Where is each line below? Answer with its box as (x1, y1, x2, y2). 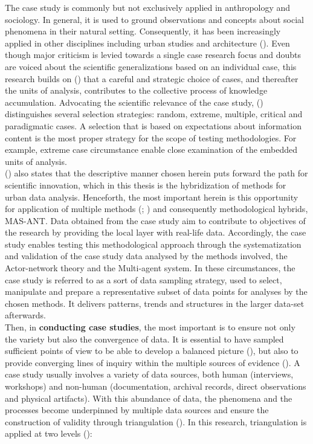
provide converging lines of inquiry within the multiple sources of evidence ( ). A (5, 356, 300, 368)
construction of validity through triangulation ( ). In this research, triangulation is (5, 415, 307, 428)
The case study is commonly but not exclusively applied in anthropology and (5, 1, 291, 13)
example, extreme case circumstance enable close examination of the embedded (5, 143, 298, 156)
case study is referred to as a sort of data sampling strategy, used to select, (5, 273, 282, 286)
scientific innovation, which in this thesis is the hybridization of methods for (5, 178, 286, 191)
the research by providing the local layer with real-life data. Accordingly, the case (5, 226, 306, 239)
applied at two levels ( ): (5, 427, 92, 440)
